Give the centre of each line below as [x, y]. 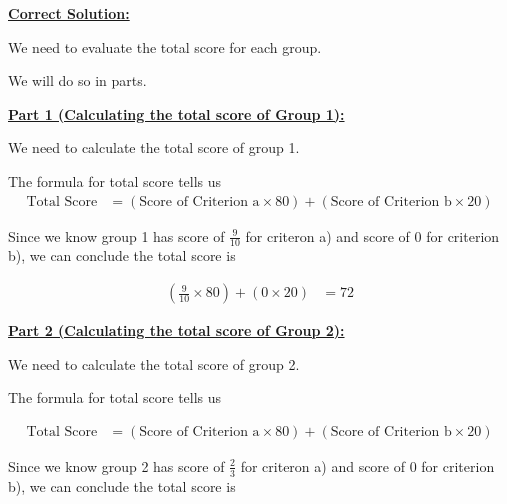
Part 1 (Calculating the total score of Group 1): [176, 113]
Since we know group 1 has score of [116, 235]
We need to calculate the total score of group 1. [154, 147]
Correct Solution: [69, 13]
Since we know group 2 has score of [116, 465]
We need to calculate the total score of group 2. [154, 363]
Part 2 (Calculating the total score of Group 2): [176, 330]
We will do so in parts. [77, 80]
